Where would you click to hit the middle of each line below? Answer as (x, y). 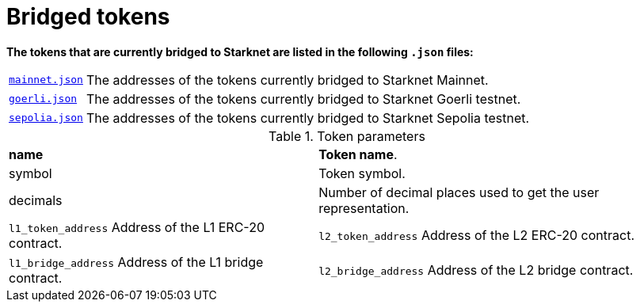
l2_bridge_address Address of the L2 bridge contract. (476, 270)
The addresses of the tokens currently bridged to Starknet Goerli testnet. (303, 99)
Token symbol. (362, 173)
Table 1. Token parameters (347, 136)
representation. (364, 208)
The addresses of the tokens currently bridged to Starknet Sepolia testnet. (308, 118)
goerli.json (43, 99)
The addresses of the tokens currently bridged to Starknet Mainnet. (287, 80)
